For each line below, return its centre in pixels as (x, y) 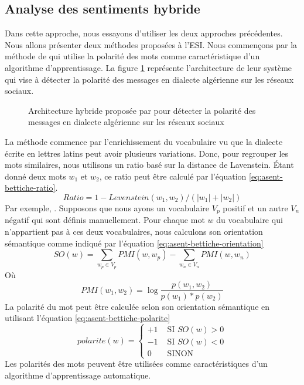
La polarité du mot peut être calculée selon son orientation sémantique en (137, 306)
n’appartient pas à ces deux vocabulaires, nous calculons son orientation (134, 231)
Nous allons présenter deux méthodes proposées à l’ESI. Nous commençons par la (151, 44)
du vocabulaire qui (250, 220)
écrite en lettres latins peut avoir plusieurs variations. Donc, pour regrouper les (147, 153)
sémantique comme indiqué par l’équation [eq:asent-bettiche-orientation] (134, 243)
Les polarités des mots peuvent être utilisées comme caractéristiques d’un (136, 364)
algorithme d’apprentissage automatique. (78, 375)
